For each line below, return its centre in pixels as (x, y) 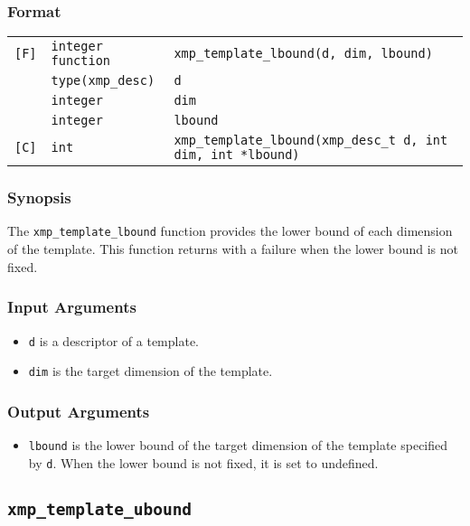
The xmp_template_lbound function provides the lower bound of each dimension (230, 231)
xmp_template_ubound (100, 509)
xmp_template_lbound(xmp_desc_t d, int (311, 141)
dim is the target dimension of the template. (150, 371)
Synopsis (39, 197)
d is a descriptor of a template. (114, 340)
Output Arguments (79, 411)
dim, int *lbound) (237, 155)
